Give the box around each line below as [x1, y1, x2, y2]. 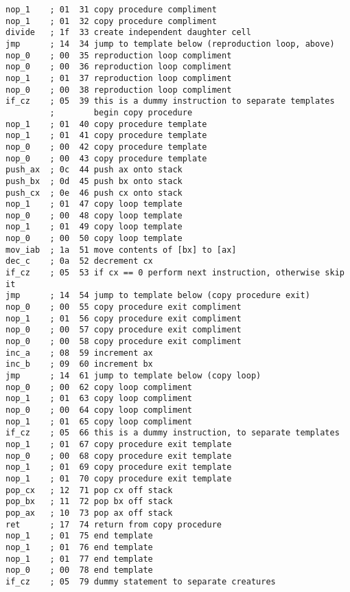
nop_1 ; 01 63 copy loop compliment [5, 394, 193, 404]
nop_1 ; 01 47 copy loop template [5, 199, 183, 209]
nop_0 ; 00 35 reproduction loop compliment [5, 50, 232, 60]
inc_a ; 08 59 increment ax [5, 348, 153, 358]
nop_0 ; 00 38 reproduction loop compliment [5, 84, 232, 95]
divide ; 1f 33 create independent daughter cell [5, 27, 251, 38]
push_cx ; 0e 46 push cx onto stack [5, 187, 183, 198]
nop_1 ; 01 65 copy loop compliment [5, 416, 193, 426]
